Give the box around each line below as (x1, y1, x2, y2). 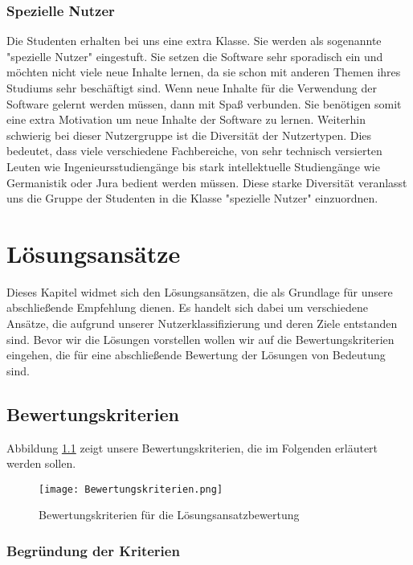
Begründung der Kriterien (6, 541, 180, 560)
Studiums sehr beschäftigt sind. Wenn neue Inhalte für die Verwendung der (6, 80, 377, 96)
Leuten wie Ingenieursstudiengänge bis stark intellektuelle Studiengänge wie (6, 158, 380, 174)
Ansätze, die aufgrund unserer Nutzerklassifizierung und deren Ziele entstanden (6, 315, 398, 332)
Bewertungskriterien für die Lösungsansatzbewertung (39, 506, 300, 523)
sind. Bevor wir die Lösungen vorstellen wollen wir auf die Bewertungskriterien (6, 330, 395, 347)
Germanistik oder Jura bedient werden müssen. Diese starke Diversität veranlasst (6, 174, 407, 190)
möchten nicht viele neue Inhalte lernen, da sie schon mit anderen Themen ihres (6, 63, 401, 80)
